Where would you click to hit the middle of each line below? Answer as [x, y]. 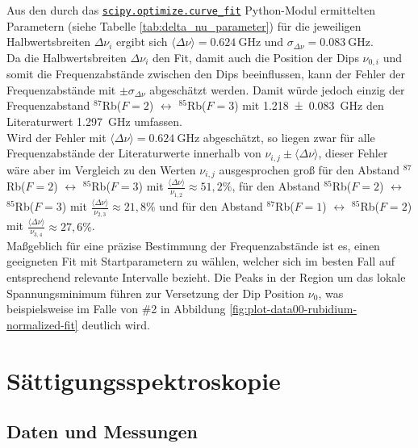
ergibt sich [142, 42]
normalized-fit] [42, 324]
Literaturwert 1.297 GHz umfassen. [94, 121]
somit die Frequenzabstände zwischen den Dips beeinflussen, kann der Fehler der [206, 74]
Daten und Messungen [102, 431]
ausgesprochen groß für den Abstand [309, 169]
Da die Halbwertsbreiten [67, 57]
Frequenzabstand [48, 105]
